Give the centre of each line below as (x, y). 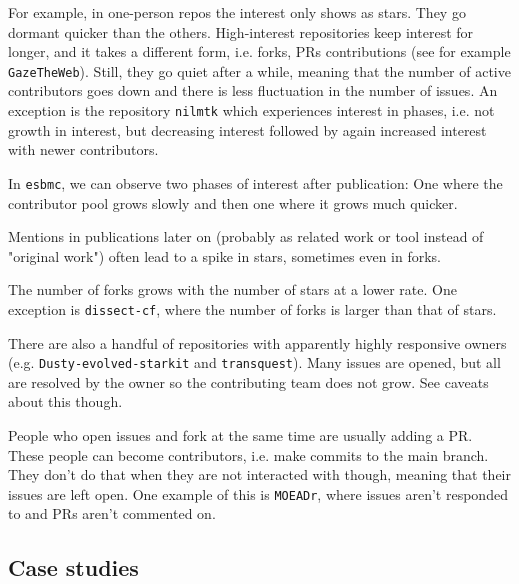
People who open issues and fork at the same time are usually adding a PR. (240, 435)
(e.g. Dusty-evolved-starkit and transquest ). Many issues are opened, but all (254, 362)
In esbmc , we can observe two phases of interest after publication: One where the (255, 182)
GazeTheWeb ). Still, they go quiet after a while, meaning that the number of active (259, 70)
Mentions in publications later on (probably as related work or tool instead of (246, 236)
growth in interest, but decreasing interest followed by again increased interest (247, 129)
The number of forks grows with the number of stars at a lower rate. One (232, 289)
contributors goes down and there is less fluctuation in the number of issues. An (253, 90)
